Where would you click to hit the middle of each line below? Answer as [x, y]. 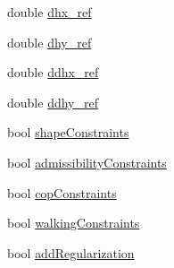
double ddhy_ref [53, 102]
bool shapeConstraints [68, 132]
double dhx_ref [50, 12]
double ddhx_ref [53, 72]
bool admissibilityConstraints [87, 162]
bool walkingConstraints [74, 223]
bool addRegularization [71, 252]
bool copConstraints [62, 192]
